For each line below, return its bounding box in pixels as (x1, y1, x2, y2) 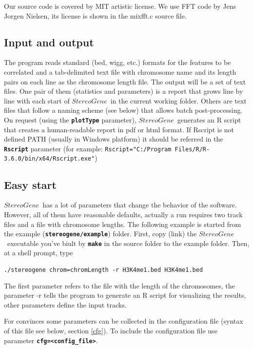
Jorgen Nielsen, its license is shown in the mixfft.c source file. (4, 10, 187, 21)
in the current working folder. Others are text (110, 95, 247, 105)
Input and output (4, 34, 94, 49)
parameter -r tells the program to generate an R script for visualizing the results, (4, 290, 246, 300)
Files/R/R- (175, 145, 210, 153)
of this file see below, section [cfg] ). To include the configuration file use (4, 326, 217, 336)
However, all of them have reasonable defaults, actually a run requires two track (4, 209, 243, 219)
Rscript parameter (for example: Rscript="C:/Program (4, 143, 172, 153)
